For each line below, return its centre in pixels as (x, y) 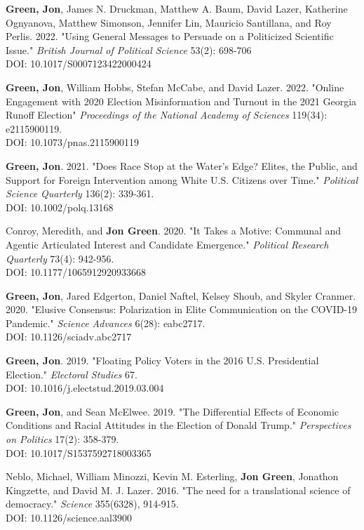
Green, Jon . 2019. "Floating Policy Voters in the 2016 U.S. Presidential (162, 360)
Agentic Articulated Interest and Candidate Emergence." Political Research (167, 244)
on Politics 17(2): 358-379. (62, 439)
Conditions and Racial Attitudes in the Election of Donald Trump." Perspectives (178, 425)
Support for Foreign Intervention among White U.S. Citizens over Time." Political (182, 179)
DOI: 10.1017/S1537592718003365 (79, 452)
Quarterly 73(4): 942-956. (60, 258)
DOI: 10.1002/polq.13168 (60, 207)
